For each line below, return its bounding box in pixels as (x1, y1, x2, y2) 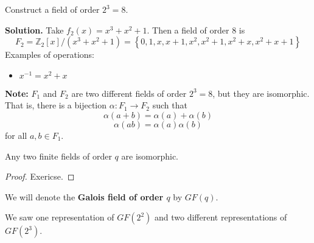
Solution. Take (5, 23, 64, 36)
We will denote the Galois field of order (5, 190, 164, 203)
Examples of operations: (5, 48, 95, 61)
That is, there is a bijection (5, 99, 107, 111)
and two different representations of (155, 211, 287, 224)
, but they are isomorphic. (212, 86, 310, 99)
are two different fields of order (71, 86, 187, 99)
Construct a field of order (5, 3, 100, 15)
